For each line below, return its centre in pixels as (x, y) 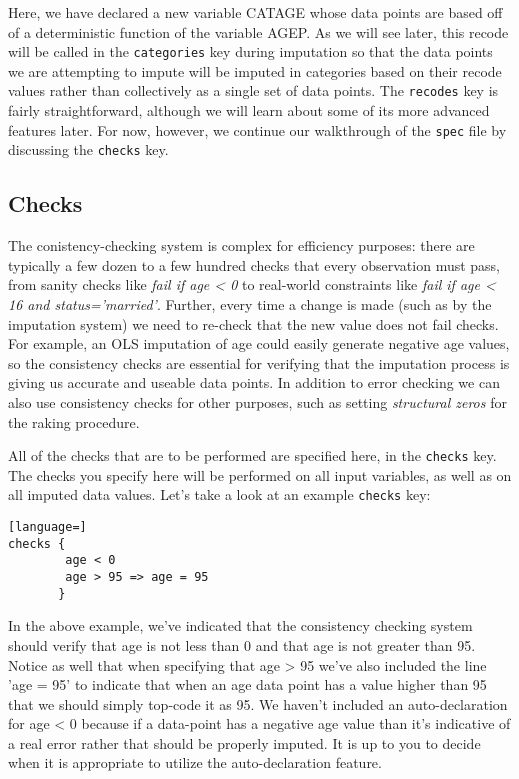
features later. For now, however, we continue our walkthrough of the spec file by (257, 129)
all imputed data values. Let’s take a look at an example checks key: (219, 494)
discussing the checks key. (88, 149)
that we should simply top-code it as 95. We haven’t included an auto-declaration (258, 703)
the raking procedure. (74, 421)
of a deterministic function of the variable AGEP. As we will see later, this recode (258, 31)
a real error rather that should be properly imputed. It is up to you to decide (244, 742)
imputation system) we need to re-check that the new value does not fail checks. (253, 323)
